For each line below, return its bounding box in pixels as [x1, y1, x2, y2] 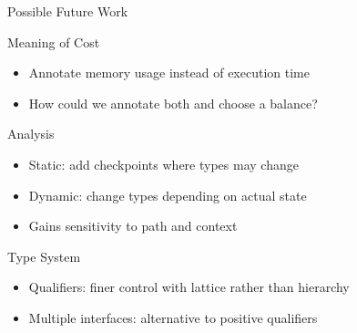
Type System [7, 246, 81, 265]
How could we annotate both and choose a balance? [28, 93, 318, 112]
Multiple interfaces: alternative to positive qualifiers [28, 307, 318, 327]
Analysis [7, 124, 55, 143]
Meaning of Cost [7, 32, 100, 51]
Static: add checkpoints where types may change [28, 154, 299, 173]
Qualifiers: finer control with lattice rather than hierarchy [28, 277, 350, 297]
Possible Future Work [7, 2, 128, 20]
